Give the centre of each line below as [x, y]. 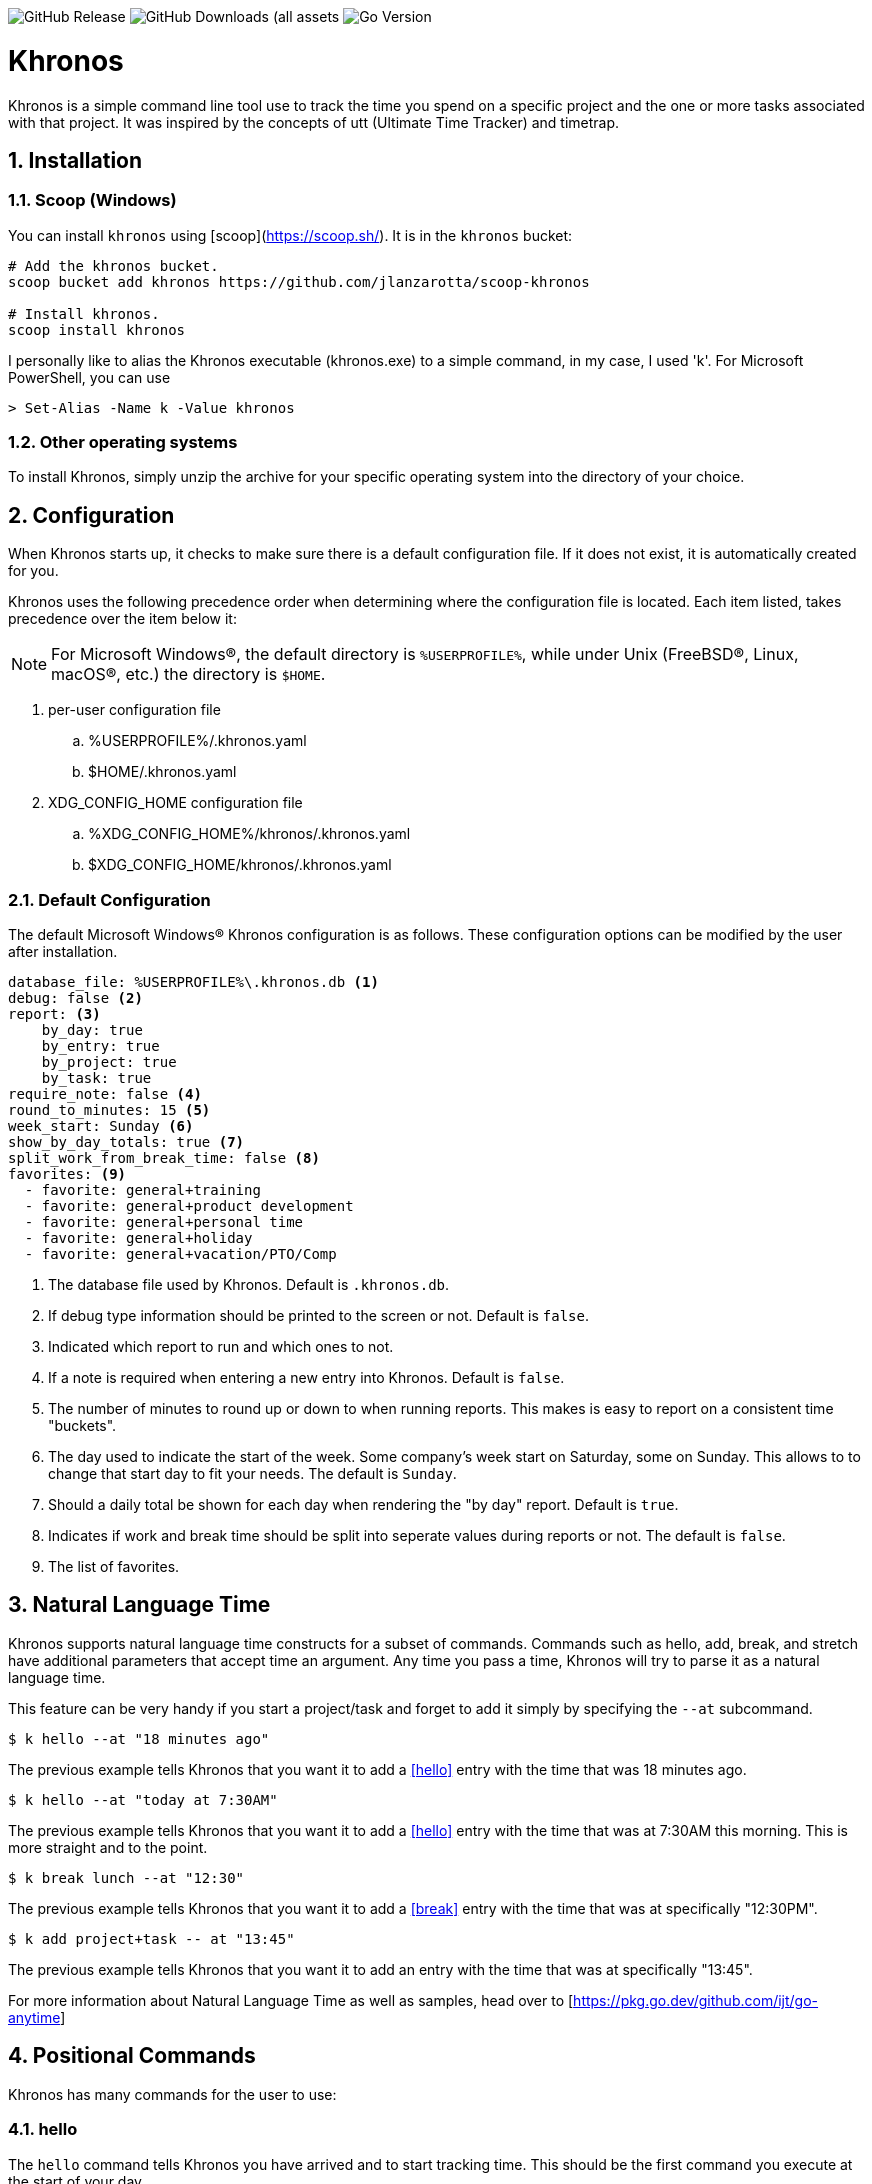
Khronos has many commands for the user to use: [172, 2094]
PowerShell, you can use [89, 377]
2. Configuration [91, 515]
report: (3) [54, 1014]
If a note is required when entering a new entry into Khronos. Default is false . [306, 1378]
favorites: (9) [67, 1174]
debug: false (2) [75, 998]
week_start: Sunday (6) [101, 1126]
